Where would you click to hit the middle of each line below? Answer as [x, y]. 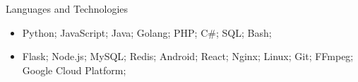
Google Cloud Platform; [74, 70]
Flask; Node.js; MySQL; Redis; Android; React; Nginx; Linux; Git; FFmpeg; [188, 56]
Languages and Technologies [67, 8]
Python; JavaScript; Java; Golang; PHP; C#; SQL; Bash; [147, 32]
